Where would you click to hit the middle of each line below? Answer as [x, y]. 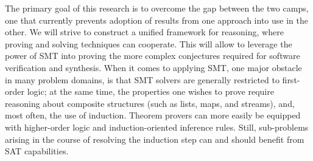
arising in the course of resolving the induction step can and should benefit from [155, 139]
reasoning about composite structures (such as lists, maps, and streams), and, [150, 103]
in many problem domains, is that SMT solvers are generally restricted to [142, 79]
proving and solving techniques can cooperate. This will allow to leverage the [149, 43]
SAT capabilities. [37, 151]
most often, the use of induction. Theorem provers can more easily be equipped [153, 115]
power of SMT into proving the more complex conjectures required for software [153, 56]
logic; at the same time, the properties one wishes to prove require [150, 91]
